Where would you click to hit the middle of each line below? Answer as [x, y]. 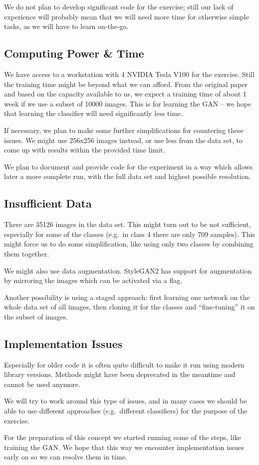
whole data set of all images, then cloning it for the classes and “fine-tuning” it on [129, 307]
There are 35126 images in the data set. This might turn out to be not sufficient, [128, 224]
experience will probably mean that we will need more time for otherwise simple [127, 16]
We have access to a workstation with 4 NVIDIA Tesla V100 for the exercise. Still [129, 74]
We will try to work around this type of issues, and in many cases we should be [126, 401]
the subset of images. [36, 316]
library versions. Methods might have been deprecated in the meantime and [120, 374]
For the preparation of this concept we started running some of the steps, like [123, 437]
